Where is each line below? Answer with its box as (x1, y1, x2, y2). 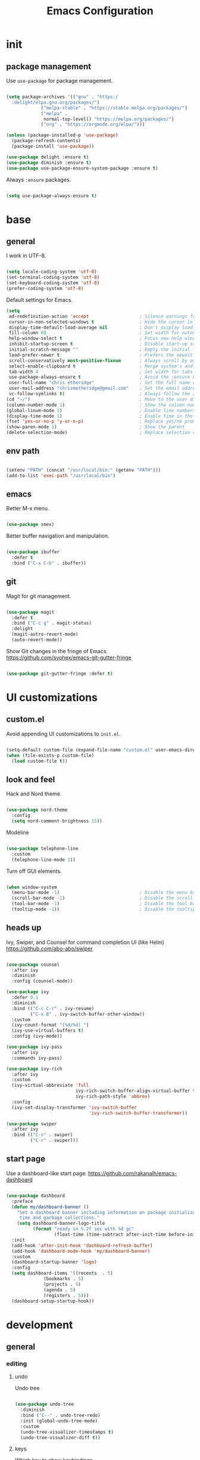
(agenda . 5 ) (43, 1287, 76, 1293)
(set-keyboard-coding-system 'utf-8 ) (6, 280, 100, 286)
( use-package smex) (6, 522, 55, 528)
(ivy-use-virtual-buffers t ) (11, 1028, 84, 1034)
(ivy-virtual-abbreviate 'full (11, 1082, 89, 1088)
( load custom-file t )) (11, 758, 68, 764)
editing (6, 1359, 27, 1368)
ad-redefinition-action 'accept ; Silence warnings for (8, 313, 198, 319)
